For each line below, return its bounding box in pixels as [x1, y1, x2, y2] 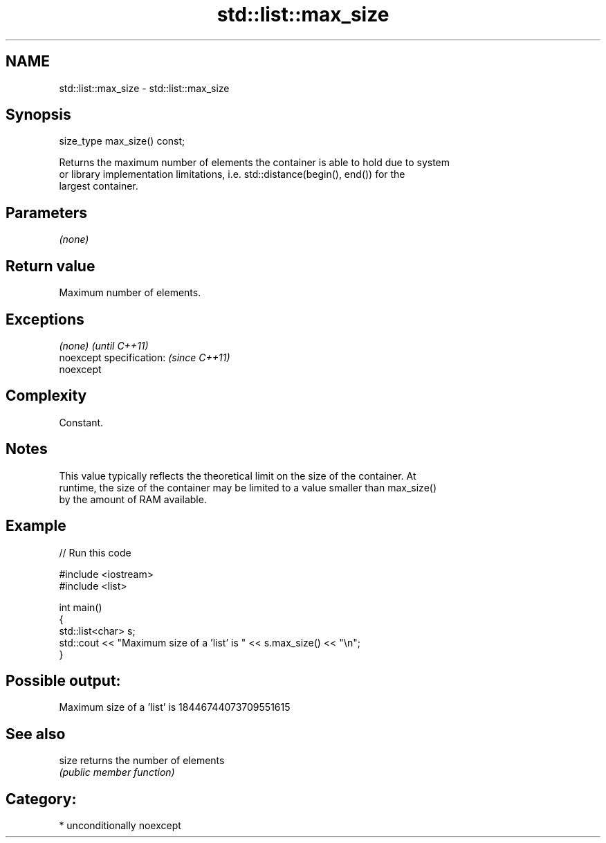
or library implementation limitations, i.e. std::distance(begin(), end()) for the [59, 168, 405, 181]
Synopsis [6, 106, 71, 124]
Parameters [6, 203, 87, 221]
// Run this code [59, 546, 131, 559]
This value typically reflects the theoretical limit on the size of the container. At [59, 469, 416, 482]
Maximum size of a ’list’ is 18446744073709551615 [59, 701, 291, 714]
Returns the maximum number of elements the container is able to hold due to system [59, 156, 450, 169]
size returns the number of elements [59, 754, 225, 767]
